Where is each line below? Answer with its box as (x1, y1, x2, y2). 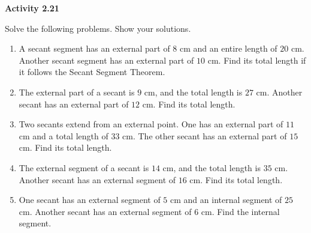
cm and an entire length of (180, 42, 277, 55)
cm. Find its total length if (207, 53, 306, 66)
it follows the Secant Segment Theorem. (19, 65, 165, 78)
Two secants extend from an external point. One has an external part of (19, 118, 283, 130)
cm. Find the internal (201, 205, 280, 217)
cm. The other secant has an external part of (122, 129, 287, 142)
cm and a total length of (19, 129, 108, 142)
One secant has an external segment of (19, 193, 161, 206)
